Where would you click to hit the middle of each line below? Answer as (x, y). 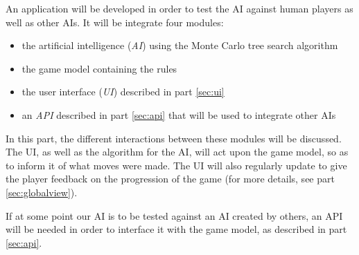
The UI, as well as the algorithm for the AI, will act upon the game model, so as (177, 152)
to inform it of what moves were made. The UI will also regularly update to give (176, 165)
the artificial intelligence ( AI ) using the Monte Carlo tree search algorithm (180, 45)
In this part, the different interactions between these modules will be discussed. (174, 138)
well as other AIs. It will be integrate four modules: (115, 22)
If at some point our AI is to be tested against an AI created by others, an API (174, 215)
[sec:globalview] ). (42, 192)
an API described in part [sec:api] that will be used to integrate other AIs (179, 114)
